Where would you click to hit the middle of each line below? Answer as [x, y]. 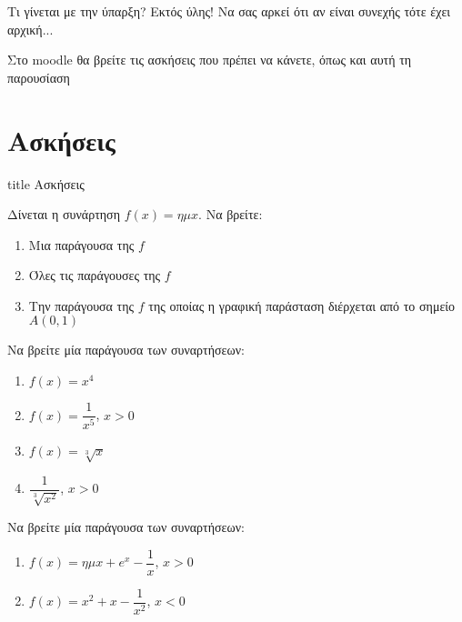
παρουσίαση [39, 77]
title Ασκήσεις [46, 183]
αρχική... [30, 29]
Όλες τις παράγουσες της [95, 275]
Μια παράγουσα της [81, 244]
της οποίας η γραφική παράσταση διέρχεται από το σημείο [302, 305]
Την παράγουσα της [81, 305]
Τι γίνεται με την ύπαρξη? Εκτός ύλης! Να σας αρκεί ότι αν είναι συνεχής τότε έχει [229, 11]
